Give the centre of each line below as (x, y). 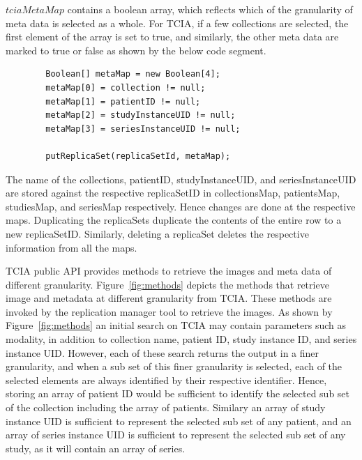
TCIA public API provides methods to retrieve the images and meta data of (169, 271)
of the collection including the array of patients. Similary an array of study (166, 407)
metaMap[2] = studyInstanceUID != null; (141, 115)
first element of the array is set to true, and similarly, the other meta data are (172, 37)
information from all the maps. (71, 247)
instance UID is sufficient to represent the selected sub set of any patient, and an (179, 421)
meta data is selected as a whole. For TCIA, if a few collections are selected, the (177, 23)
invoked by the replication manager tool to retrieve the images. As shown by (169, 311)
